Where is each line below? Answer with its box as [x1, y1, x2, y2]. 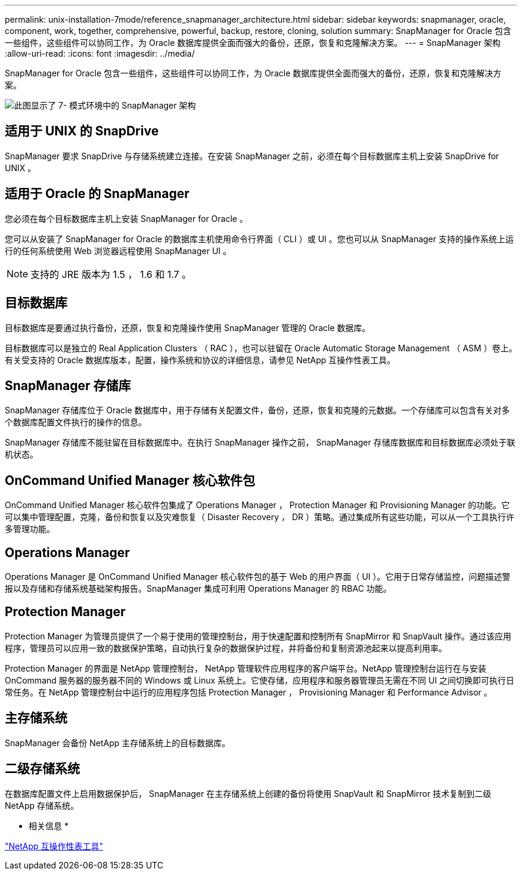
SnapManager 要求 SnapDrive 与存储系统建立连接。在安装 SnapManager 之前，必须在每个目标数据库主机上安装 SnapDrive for [5, 150, 499, 161]
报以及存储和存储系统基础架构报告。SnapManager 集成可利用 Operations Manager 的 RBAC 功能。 [5, 583, 392, 594]
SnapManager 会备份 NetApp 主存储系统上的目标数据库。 [5, 737, 231, 748]
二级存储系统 [5, 761, 80, 777]
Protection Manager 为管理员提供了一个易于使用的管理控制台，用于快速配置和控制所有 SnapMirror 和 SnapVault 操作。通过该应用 [5, 630, 512, 641]
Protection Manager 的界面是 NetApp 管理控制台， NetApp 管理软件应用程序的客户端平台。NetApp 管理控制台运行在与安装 [5, 663, 487, 673]
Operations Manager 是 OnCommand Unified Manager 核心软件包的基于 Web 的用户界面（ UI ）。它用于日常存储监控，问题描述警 [5, 571, 511, 582]
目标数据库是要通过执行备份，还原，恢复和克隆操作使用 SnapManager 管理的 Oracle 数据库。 [5, 322, 371, 333]
